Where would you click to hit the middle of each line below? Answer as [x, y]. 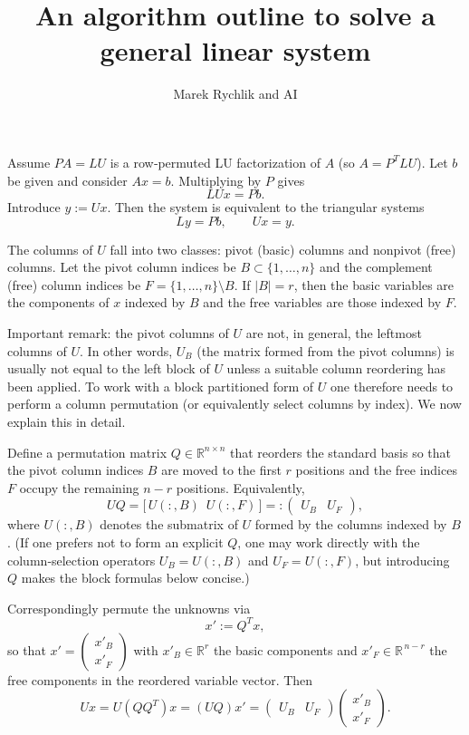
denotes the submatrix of [169, 524]
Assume [29, 162]
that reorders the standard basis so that [341, 452]
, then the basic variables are [374, 284]
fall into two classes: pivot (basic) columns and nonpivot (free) [283, 249]
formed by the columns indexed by [351, 524]
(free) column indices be [74, 284]
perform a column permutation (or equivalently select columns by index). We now [234, 404]
